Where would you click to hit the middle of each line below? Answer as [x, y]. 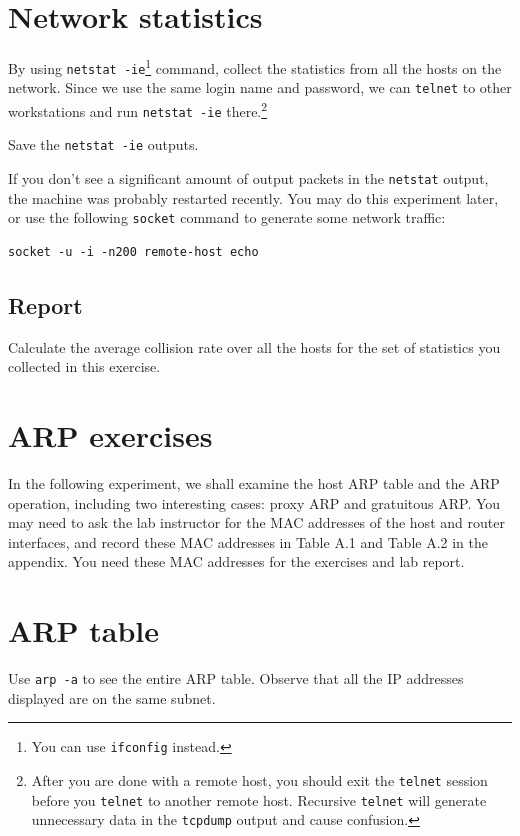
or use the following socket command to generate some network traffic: [227, 217]
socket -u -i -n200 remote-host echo [133, 251]
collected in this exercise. [84, 366]
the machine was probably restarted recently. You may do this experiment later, [253, 197]
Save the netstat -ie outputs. [103, 144]
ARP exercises [110, 435]
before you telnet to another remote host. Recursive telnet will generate [259, 799]
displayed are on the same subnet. [112, 697]
